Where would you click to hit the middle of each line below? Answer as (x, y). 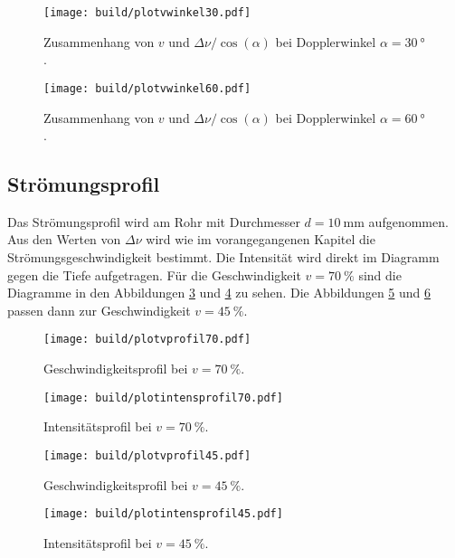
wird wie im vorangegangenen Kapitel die (261, 239)
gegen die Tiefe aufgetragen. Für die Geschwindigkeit (154, 274)
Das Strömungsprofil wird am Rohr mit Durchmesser (154, 221)
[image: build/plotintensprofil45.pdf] (163, 514)
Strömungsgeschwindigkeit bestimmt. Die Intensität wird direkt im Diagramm (223, 257)
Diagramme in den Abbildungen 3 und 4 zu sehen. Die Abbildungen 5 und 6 (219, 293)
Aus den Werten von (64, 239)
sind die (380, 274)
